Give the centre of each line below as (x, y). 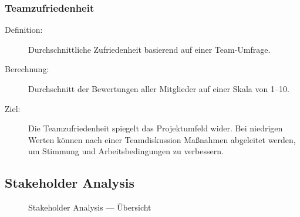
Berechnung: (27, 69)
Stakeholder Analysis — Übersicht (90, 207)
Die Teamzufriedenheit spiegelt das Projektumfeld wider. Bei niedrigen (156, 128)
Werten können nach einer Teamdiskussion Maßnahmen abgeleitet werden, (162, 139)
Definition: (24, 30)
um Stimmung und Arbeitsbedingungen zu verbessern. (126, 151)
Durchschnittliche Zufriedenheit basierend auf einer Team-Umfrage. (149, 49)
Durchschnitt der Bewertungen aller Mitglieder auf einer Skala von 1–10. (159, 89)
